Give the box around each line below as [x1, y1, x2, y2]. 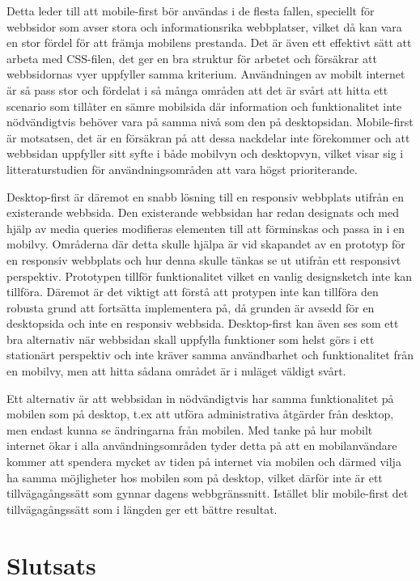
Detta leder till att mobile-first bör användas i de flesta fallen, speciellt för [6, 2, 375, 19]
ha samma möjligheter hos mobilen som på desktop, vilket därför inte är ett [6, 469, 383, 486]
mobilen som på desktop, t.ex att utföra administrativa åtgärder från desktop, [6, 405, 394, 422]
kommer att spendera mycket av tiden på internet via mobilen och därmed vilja [6, 453, 401, 470]
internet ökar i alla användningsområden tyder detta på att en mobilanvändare [6, 437, 397, 454]
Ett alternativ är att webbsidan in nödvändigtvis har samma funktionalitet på [6, 389, 394, 406]
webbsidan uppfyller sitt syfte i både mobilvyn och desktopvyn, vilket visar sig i [6, 145, 404, 162]
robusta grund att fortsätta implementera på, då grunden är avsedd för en [6, 299, 375, 316]
